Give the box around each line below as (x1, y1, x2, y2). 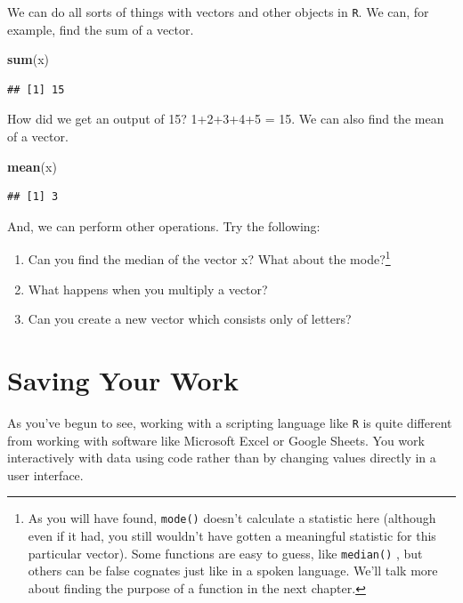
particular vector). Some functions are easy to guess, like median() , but (28, 543, 423, 562)
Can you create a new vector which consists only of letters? (28, 310, 352, 328)
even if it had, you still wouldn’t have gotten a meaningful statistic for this (28, 527, 436, 545)
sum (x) (7, 50, 50, 68)
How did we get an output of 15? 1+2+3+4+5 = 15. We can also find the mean (7, 109, 444, 128)
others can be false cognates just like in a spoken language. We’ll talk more (28, 561, 438, 580)
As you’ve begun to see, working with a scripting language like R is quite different (7, 413, 452, 431)
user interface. (7, 465, 84, 484)
